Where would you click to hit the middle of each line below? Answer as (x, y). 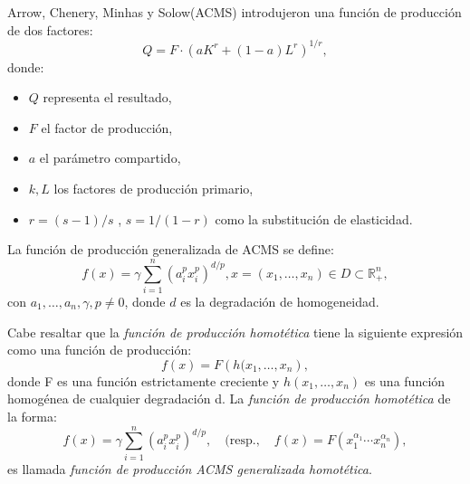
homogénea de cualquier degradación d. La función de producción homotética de (229, 399)
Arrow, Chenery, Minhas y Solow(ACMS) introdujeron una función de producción (235, 12)
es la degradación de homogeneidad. (280, 301)
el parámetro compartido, (110, 158)
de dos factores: (50, 29)
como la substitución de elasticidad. (314, 218)
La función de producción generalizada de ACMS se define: (171, 249)
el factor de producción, (107, 127)
